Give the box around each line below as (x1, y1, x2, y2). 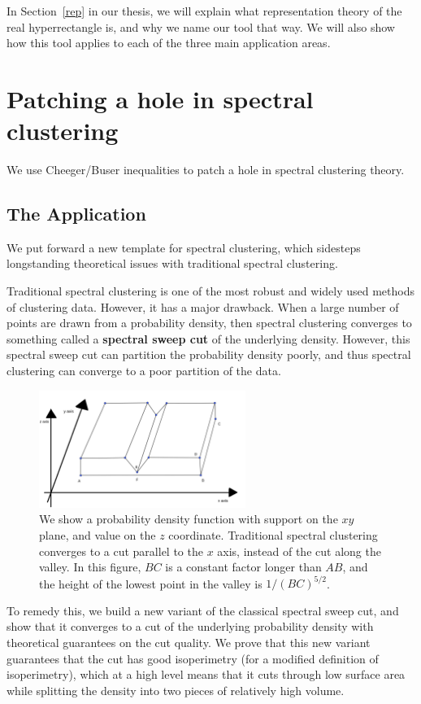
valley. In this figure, (39, 558, 141, 575)
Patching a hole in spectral (7, 81, 314, 115)
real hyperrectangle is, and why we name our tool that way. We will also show (7, 18, 395, 35)
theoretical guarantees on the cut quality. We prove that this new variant (7, 633, 371, 650)
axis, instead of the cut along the (217, 542, 381, 559)
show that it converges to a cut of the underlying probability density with (7, 618, 374, 635)
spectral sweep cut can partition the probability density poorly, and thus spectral (7, 346, 411, 363)
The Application (7, 201, 146, 226)
